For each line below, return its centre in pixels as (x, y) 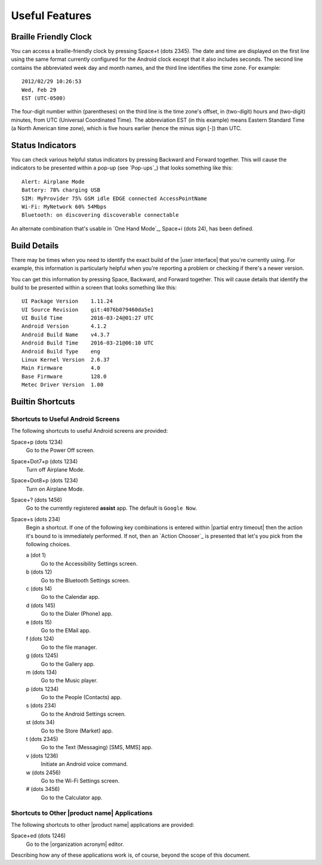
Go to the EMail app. (66, 630)
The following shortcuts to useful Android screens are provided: (89, 431)
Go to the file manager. (69, 647)
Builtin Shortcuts (43, 402)
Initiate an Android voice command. (84, 764)
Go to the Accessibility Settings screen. (89, 564)
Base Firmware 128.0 (64, 376)
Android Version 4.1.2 (64, 326)
